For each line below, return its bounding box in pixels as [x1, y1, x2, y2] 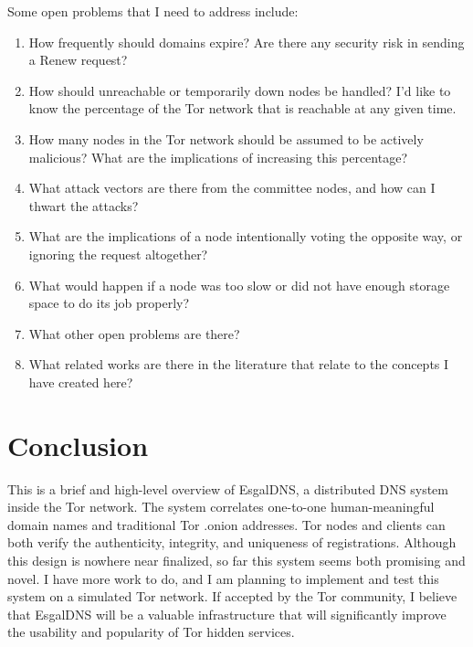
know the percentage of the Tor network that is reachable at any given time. [28, 99, 457, 118]
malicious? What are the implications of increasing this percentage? [28, 147, 407, 166]
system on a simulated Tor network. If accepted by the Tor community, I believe [7, 587, 457, 606]
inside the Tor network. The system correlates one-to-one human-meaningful [7, 497, 435, 516]
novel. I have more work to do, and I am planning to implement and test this [7, 568, 439, 588]
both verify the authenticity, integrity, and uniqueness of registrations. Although [7, 533, 457, 552]
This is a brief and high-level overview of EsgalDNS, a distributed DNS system [7, 479, 448, 498]
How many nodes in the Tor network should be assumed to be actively [28, 129, 424, 148]
